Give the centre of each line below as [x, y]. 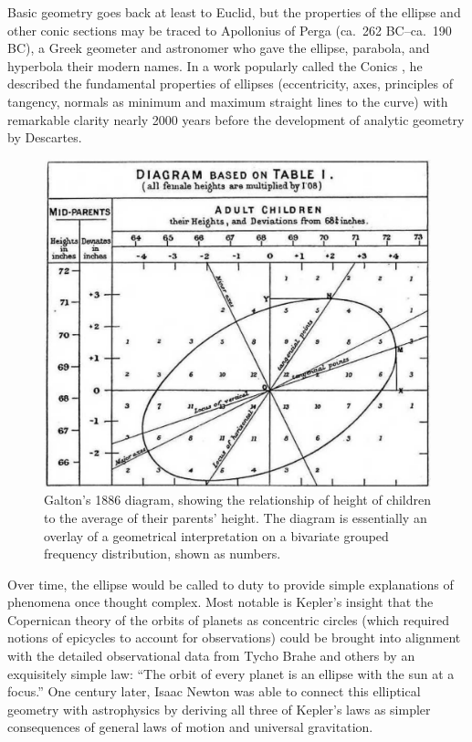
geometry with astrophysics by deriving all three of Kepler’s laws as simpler [219, 709]
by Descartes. [45, 137]
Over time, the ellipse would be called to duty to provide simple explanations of [231, 584]
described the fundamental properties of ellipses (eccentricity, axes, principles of [230, 84]
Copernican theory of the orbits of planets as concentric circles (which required [228, 619]
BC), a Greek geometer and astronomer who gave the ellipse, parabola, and [219, 48]
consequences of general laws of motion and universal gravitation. [190, 727]
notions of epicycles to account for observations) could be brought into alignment [234, 637]
